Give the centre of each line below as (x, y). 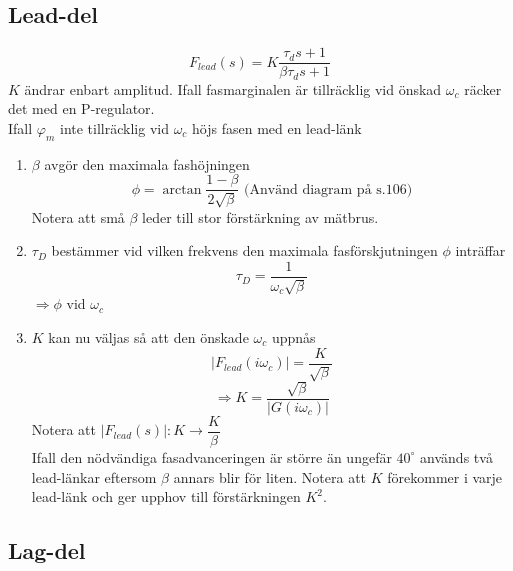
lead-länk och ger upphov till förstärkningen (166, 496)
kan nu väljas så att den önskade (148, 336)
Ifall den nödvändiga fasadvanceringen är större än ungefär (211, 456)
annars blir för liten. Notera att (270, 476)
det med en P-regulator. (81, 108)
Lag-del (47, 550)
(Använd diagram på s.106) (328, 189)
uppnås (293, 336)
